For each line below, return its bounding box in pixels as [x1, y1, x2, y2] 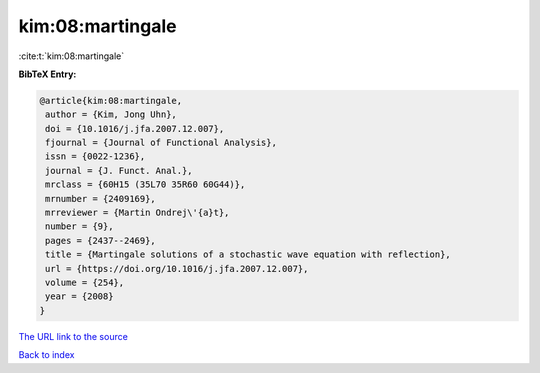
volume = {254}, [45, 277, 125, 288]
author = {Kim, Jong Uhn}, [45, 109, 177, 120]
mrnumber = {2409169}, [45, 193, 157, 204]
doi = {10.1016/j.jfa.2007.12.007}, [45, 123, 225, 134]
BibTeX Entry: [18, 68, 77, 80]
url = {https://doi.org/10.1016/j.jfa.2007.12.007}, [45, 263, 309, 274]
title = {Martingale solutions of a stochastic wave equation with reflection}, [45, 249, 452, 260]
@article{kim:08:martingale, [39, 95, 183, 106]
